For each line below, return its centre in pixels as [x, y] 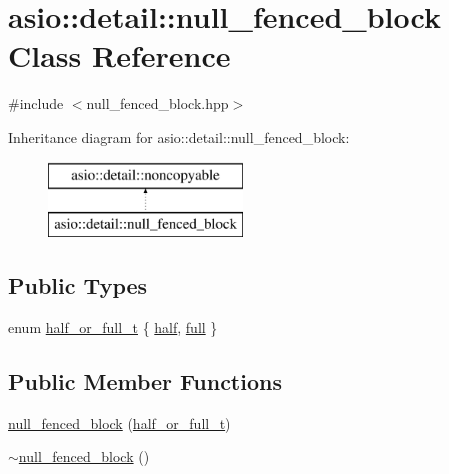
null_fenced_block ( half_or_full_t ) [119, 422]
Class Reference [119, 55]
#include [36, 103]
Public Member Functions [145, 380]
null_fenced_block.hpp [157, 103]
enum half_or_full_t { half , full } [113, 326]
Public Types [78, 285]
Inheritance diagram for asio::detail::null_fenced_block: [179, 136]
